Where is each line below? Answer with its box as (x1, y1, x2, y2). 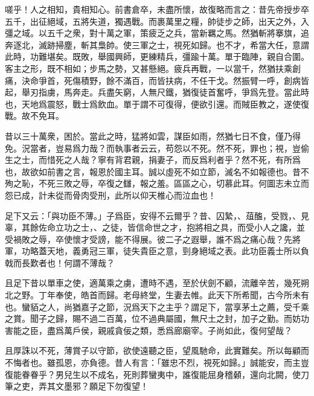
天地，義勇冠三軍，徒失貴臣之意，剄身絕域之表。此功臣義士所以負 (46, 244, 309, 257)
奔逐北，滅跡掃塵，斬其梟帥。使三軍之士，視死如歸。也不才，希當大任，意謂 (5, 38, 309, 51)
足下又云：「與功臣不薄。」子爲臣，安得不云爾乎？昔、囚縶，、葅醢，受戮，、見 (5, 209, 309, 222)
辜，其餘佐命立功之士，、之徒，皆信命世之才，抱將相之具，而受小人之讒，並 (5, 221, 305, 234)
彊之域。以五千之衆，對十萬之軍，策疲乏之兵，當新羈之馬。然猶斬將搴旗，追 (5, 27, 309, 39)
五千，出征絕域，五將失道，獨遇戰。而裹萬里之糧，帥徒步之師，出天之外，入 (5, 14, 309, 27)
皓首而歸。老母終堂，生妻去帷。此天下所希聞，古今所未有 (80, 289, 309, 301)
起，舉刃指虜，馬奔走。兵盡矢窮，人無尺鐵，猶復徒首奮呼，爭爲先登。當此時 (5, 86, 309, 98)
